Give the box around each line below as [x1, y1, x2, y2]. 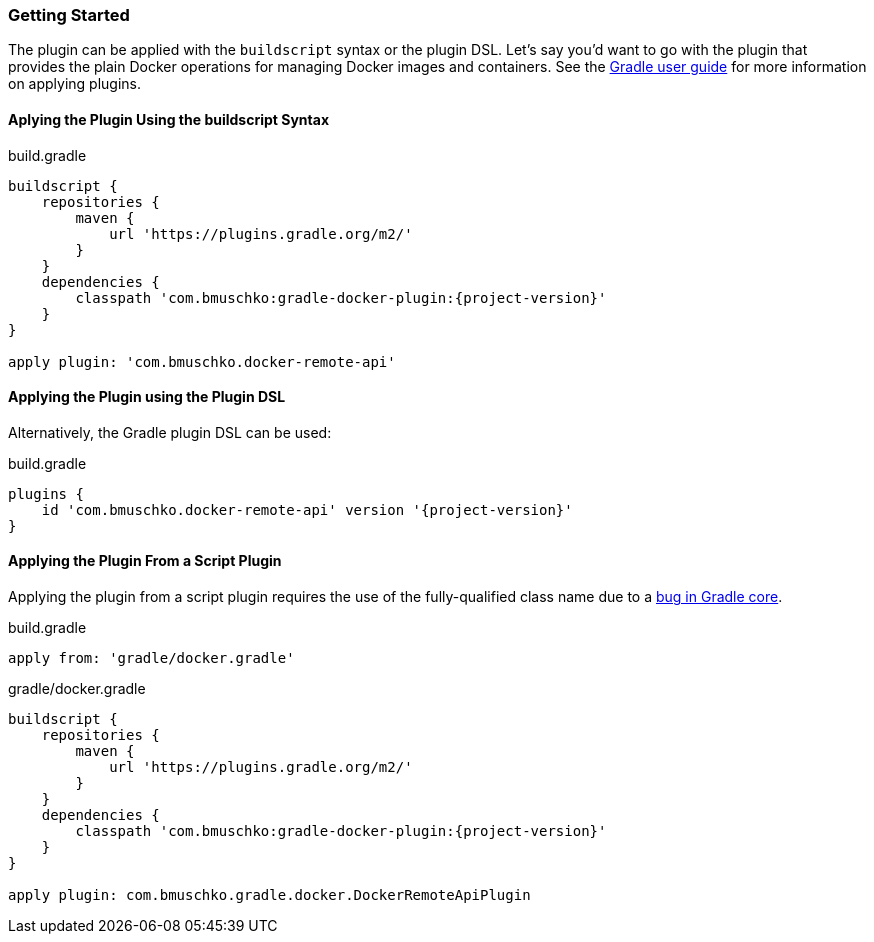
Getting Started [8, 5, 130, 25]
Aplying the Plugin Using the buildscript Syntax [8, 110, 330, 128]
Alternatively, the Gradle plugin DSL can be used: [8, 423, 332, 441]
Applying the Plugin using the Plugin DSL [8, 388, 286, 406]
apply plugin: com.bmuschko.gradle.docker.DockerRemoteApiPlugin [8, 887, 531, 904]
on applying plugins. [8, 75, 142, 93]
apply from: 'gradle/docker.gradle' [8, 650, 295, 667]
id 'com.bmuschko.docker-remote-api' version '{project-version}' [41, 501, 573, 518]
